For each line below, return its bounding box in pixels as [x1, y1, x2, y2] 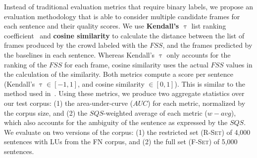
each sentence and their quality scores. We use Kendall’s [4, 21, 179, 31]
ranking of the [4, 59, 47, 69]
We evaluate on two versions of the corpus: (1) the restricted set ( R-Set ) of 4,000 [4, 126, 251, 137]
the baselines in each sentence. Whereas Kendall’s [4, 49, 155, 60]
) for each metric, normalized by [148, 97, 246, 108]
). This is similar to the [174, 78, 246, 89]
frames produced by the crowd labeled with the [4, 40, 148, 50]
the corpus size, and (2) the [4, 107, 88, 118]
